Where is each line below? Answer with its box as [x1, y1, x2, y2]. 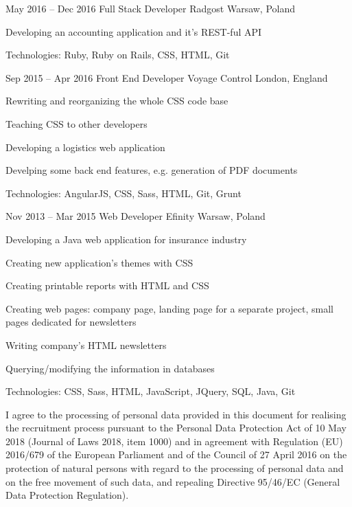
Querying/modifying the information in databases [5, 361, 215, 375]
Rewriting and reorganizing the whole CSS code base [5, 93, 228, 108]
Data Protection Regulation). [5, 488, 129, 502]
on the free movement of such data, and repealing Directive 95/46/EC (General [5, 474, 340, 488]
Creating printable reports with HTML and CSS [5, 278, 209, 293]
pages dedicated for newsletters [5, 315, 137, 329]
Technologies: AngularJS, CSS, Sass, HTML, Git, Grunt [5, 185, 242, 200]
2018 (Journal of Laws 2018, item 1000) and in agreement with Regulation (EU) [5, 433, 343, 448]
